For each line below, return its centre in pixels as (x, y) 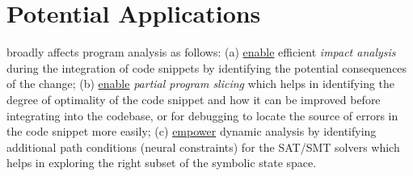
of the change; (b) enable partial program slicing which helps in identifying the (201, 84)
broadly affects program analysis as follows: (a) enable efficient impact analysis (201, 52)
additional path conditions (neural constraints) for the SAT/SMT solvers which (203, 147)
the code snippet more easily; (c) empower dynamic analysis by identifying (192, 131)
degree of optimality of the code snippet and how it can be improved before (194, 99)
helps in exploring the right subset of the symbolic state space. (162, 163)
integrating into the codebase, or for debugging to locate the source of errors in (202, 115)
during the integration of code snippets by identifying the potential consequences (207, 67)
